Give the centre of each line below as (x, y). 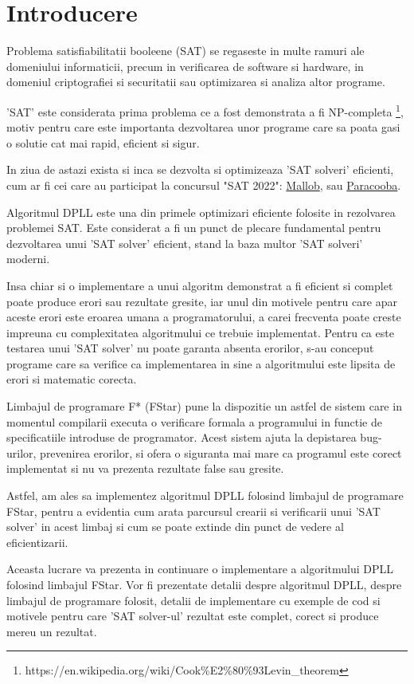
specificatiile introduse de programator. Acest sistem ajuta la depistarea (182, 437)
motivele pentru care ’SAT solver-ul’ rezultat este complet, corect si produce (193, 616)
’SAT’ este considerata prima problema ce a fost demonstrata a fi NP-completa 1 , (205, 110)
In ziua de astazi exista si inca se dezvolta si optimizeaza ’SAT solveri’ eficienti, (200, 169)
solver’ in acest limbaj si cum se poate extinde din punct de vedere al (175, 527)
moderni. (28, 259)
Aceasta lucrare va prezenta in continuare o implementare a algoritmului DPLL (200, 569)
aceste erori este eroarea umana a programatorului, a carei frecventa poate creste (204, 317)
